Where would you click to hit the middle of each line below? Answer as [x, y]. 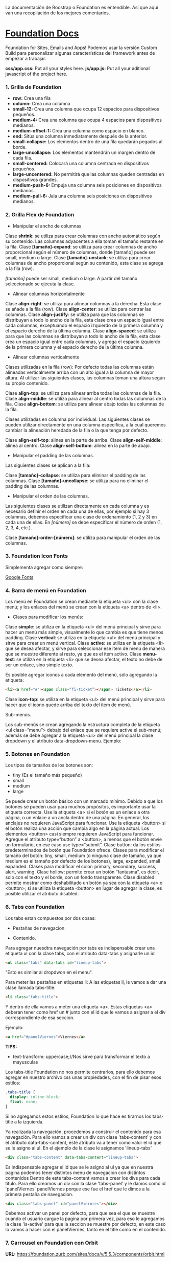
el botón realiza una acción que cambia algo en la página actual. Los [77, 828]
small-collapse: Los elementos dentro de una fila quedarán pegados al [88, 142]
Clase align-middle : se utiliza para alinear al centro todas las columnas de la [86, 398]
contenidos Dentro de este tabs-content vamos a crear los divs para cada [83, 1178]
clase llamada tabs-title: [30, 988]
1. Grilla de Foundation [33, 87]
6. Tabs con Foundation [35, 907]
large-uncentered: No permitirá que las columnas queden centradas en [88, 174]
